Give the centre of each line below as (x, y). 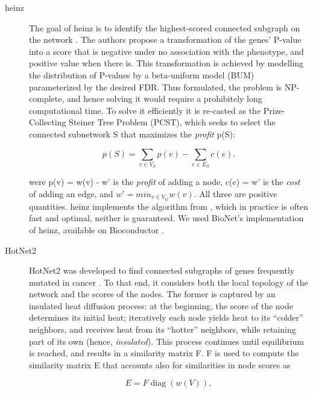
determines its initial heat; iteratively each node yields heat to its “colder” (166, 317)
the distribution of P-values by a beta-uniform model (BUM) (142, 74)
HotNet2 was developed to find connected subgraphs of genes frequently (162, 270)
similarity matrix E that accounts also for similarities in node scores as (160, 364)
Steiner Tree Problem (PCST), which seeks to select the (172, 122)
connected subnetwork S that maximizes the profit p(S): (132, 134)
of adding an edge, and (71, 193)
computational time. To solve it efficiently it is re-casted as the (145, 110)
